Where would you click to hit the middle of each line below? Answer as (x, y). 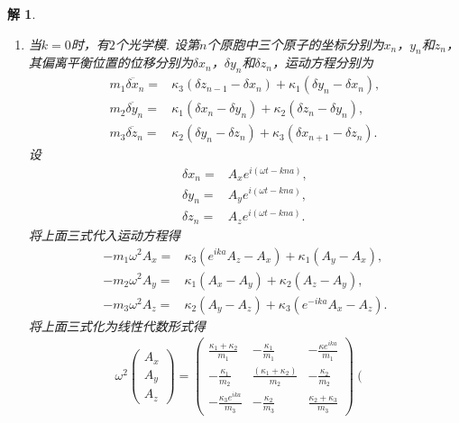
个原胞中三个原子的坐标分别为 (295, 44)
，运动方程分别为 (322, 63)
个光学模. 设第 (157, 44)
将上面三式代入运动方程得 (104, 234)
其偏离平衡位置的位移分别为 (110, 63)
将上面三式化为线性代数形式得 (117, 325)
